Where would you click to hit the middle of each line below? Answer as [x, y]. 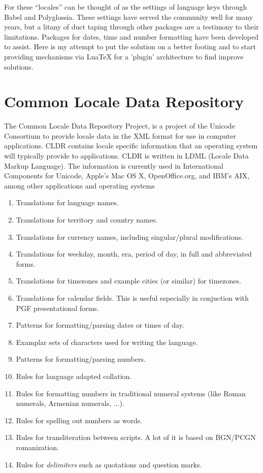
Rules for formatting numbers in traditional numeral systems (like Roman [131, 393]
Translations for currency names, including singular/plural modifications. [129, 236]
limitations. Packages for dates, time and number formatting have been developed [131, 36]
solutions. [19, 66]
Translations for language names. [67, 202]
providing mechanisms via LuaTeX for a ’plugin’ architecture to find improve [124, 56]
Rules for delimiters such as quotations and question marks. [109, 464]
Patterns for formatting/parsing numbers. [81, 359]
